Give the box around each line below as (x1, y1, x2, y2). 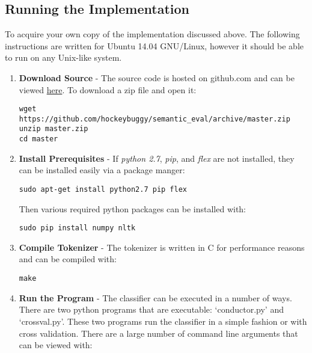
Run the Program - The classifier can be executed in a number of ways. (19, 291, 292, 304)
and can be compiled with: (19, 253, 117, 265)
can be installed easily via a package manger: (19, 164, 185, 176)
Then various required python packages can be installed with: (19, 202, 246, 215)
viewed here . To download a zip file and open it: (19, 83, 197, 96)
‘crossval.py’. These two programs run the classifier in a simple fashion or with (19, 315, 307, 327)
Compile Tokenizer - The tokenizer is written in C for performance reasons (19, 241, 305, 253)
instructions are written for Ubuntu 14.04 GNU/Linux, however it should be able (5, 39, 304, 52)
